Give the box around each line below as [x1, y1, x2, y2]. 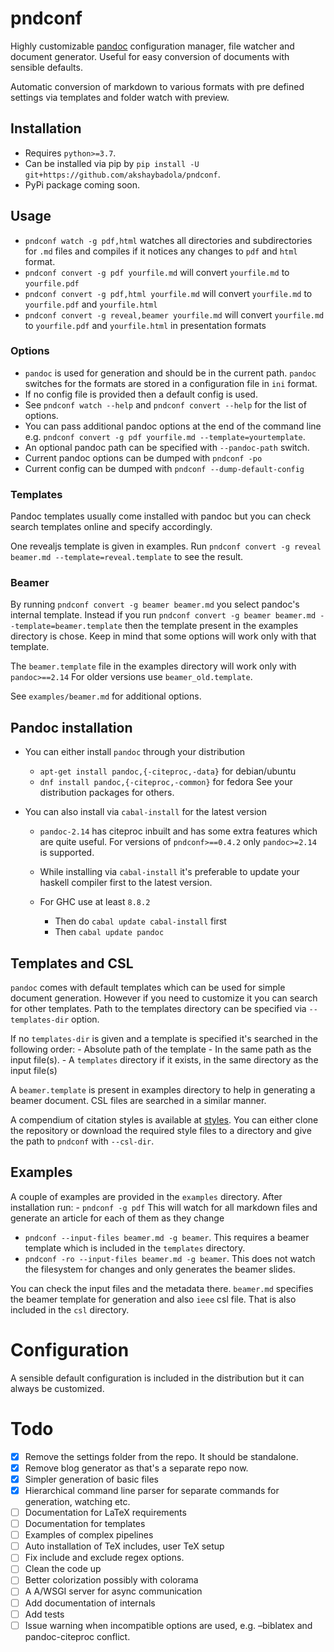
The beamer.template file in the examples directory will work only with [10, 660, 297, 672]
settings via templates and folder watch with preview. [10, 91, 230, 103]
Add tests [24, 1608, 65, 1620]
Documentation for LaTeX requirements [24, 1507, 187, 1519]
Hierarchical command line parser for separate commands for [24, 1484, 280, 1496]
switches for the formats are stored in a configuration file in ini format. [24, 377, 318, 389]
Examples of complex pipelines [24, 1529, 154, 1541]
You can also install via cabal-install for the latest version [24, 806, 267, 818]
